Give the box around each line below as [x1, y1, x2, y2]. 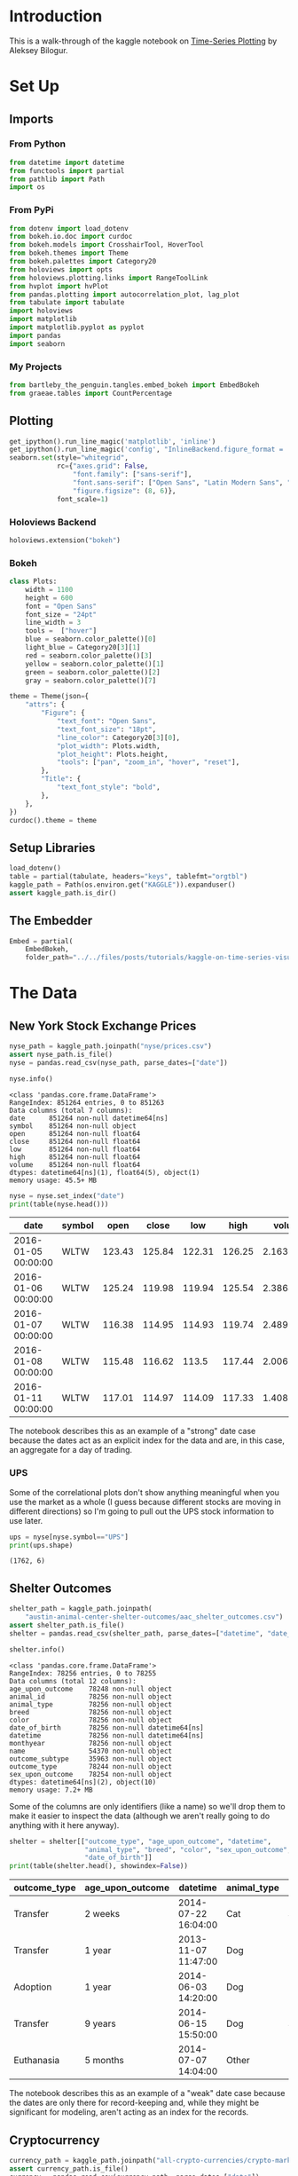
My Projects [9, 360, 62, 373]
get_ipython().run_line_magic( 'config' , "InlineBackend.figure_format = [9, 445, 284, 454]
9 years [83, 2017, 117, 2030]
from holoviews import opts [9, 264, 114, 274]
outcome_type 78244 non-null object [9, 1762, 173, 1771]
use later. [9, 1515, 43, 1526]
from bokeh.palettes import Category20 [9, 257, 157, 266]
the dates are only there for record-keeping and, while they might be [9, 2097, 260, 2109]
